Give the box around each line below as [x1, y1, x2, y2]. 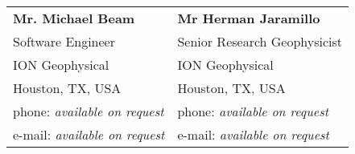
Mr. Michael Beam [13, 9, 135, 27]
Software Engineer [13, 32, 115, 51]
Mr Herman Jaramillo [177, 9, 320, 27]
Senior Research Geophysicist [177, 32, 343, 51]
